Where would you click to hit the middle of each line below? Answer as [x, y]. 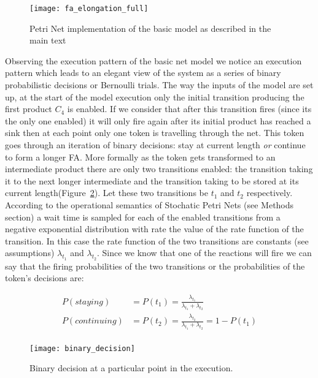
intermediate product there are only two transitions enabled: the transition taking [159, 169]
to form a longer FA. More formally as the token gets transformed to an [140, 157]
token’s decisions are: [45, 278]
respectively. [270, 193]
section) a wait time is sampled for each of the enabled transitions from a [143, 217]
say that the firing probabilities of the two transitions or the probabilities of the [155, 266]
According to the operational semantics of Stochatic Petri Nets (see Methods [149, 204]
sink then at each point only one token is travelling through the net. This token [155, 133]
